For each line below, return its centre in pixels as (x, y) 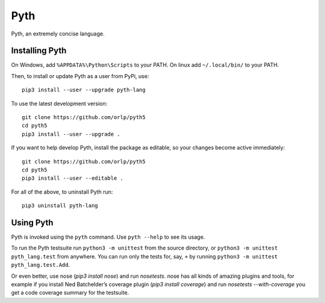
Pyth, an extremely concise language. (58, 34)
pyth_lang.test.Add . (41, 265)
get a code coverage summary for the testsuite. (70, 293)
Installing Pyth (39, 51)
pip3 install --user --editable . (73, 178)
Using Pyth (32, 222)
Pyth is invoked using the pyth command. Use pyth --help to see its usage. (108, 237)
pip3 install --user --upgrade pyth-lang (84, 90)
